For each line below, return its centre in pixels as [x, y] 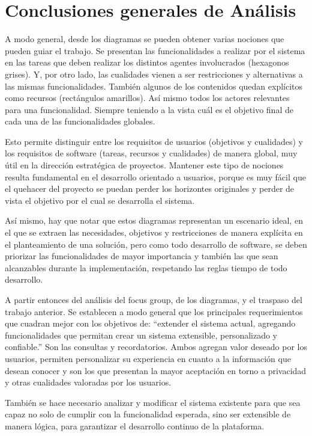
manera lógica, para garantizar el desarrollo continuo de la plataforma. [135, 425]
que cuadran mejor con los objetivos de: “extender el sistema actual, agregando [150, 323]
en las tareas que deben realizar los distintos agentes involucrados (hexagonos [147, 62]
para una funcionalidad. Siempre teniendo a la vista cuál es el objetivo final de [149, 109]
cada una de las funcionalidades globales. [80, 121]
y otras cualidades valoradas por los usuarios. [88, 382]
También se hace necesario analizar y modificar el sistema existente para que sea [153, 402]
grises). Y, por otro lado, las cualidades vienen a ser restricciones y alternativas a [154, 74]
